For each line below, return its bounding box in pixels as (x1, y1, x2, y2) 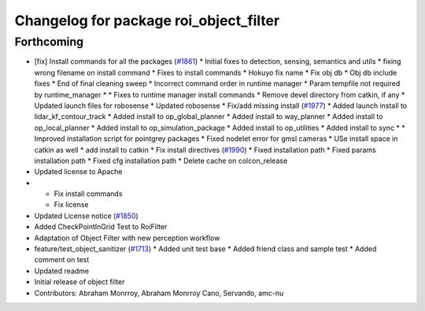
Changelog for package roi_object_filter (14, 12, 280, 29)
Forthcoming (14, 35, 84, 49)
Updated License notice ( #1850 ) (34, 211, 139, 220)
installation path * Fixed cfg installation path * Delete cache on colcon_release (34, 156, 288, 165)
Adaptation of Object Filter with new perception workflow (34, 233, 220, 243)
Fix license (54, 200, 89, 209)
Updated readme (34, 266, 90, 276)
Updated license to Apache (34, 167, 123, 176)
